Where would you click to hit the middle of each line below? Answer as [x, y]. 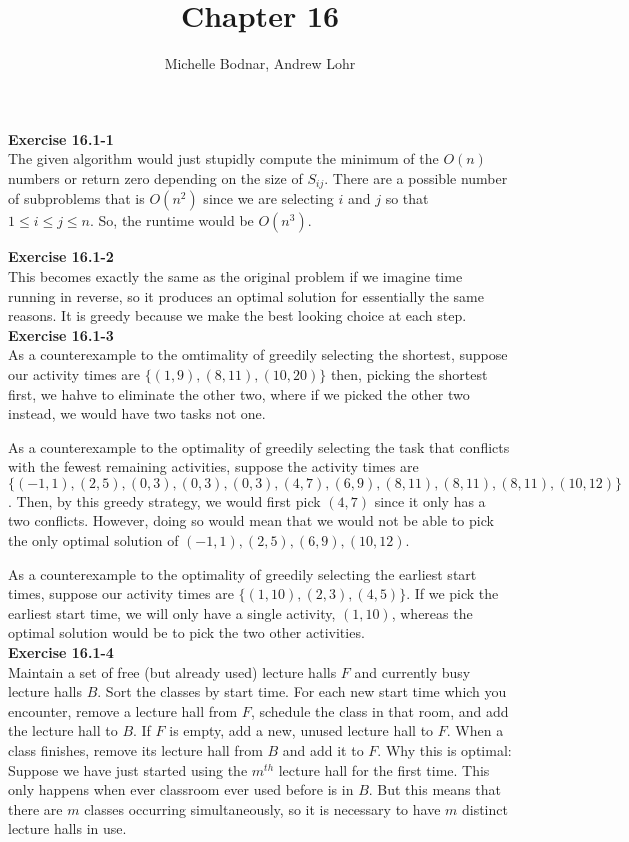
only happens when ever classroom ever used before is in [181, 789]
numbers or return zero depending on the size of [155, 177]
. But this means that [434, 789]
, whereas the [432, 612]
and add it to [323, 750]
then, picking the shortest [409, 373]
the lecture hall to [63, 730]
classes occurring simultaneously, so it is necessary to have [262, 808]
